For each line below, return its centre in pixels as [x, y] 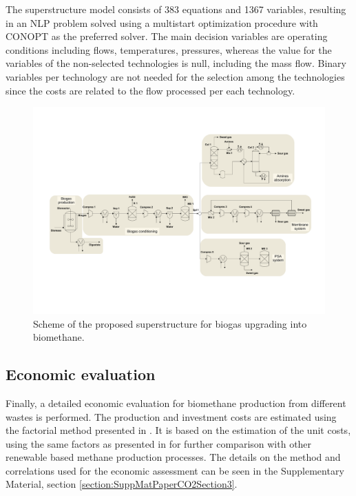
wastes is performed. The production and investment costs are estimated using [171, 416]
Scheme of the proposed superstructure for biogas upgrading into [170, 323]
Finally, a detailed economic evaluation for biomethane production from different [176, 403]
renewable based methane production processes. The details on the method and [173, 457]
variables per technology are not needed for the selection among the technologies [175, 76]
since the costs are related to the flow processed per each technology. [150, 90]
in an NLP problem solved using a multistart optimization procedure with [162, 22]
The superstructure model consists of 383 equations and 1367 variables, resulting [176, 9]
